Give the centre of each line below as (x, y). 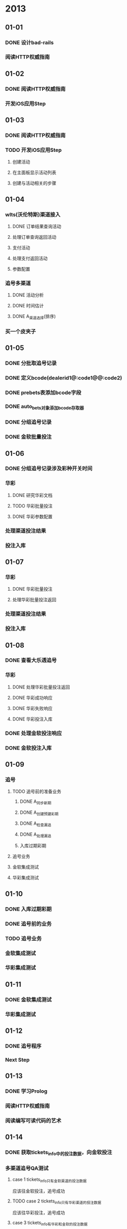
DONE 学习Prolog (26, 1091)
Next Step (17, 1060)
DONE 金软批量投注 (28, 437)
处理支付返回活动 (30, 258)
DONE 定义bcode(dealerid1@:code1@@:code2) (64, 378)
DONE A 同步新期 (35, 802)
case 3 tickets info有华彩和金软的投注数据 (50, 1223)
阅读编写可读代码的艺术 (33, 1121)
